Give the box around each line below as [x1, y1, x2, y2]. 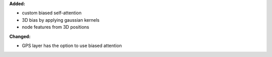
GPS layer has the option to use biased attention [22, 42, 122, 48]
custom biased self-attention [22, 10, 82, 16]
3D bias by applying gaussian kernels [22, 17, 100, 23]
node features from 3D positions [22, 24, 89, 30]
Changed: [9, 33, 31, 39]
